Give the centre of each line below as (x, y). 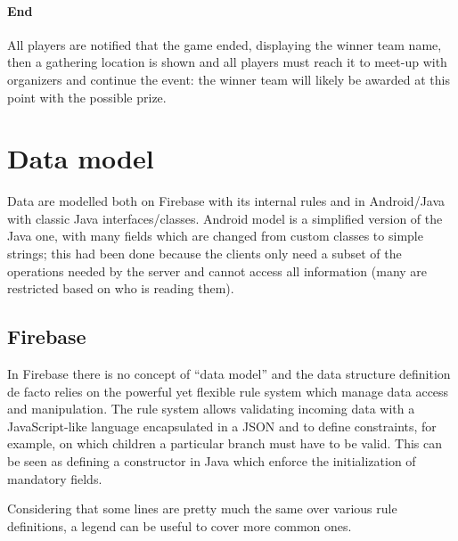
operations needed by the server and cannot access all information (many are (217, 270)
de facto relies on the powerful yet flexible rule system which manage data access (228, 391)
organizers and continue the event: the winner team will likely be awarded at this (229, 79)
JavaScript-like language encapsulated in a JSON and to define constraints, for (222, 426)
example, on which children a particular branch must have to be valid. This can (225, 443)
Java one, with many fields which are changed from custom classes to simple (215, 236)
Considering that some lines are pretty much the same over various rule (202, 508)
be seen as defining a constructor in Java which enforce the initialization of (212, 461)
